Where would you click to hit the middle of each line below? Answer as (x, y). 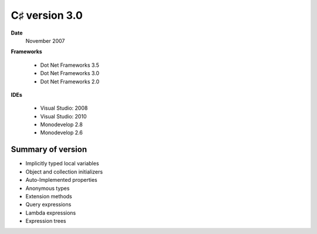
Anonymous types (48, 188)
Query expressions (48, 205)
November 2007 (45, 40)
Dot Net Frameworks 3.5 (70, 65)
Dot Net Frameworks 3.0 (70, 73)
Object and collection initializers (64, 172)
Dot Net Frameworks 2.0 (70, 82)
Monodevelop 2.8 (62, 125)
